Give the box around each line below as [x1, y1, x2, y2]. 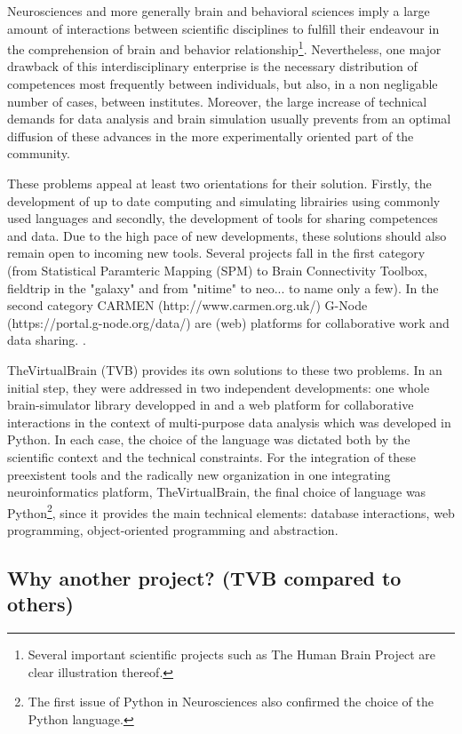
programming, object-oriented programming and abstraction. [7, 520, 339, 539]
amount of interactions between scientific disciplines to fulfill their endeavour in [7, 19, 440, 37]
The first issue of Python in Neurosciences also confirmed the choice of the [28, 692, 434, 711]
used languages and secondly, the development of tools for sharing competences [7, 209, 438, 227]
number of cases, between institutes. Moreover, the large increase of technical [7, 92, 427, 110]
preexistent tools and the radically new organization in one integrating [7, 465, 391, 483]
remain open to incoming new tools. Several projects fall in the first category [7, 243, 426, 262]
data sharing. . [7, 331, 86, 349]
